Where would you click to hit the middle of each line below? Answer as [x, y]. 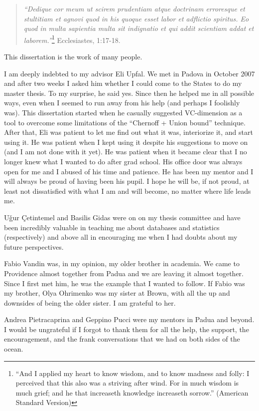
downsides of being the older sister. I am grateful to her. [90, 302]
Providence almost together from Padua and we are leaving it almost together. [124, 273]
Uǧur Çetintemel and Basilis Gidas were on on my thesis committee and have [122, 217]
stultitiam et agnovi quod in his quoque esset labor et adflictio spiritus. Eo [136, 18]
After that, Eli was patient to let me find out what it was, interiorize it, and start [129, 132]
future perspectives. [34, 246]
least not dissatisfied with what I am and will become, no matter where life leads [128, 191]
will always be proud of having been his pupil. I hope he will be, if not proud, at [127, 181]
